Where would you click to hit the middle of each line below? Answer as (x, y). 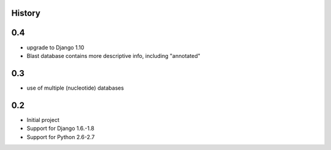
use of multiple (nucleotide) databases (75, 88)
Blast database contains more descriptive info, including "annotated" (113, 55)
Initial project (43, 120)
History (26, 13)
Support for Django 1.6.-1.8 (60, 129)
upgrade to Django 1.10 (55, 47)
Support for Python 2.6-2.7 (61, 137)
